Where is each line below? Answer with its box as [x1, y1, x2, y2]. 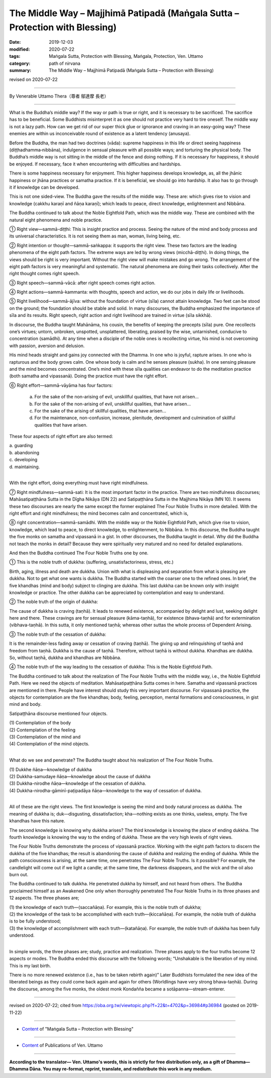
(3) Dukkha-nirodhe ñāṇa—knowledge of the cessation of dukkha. [9, 780, 147, 787]
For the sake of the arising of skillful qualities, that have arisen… [34, 407, 167, 413]
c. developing [9, 457, 38, 463]
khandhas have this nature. [9, 818, 65, 824]
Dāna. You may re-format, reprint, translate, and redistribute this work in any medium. [29, 1066, 213, 1072]
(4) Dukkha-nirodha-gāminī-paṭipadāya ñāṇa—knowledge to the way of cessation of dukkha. [9, 787, 202, 793]
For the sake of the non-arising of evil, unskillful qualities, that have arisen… [34, 400, 191, 407]
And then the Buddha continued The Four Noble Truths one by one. [9, 550, 149, 556]
